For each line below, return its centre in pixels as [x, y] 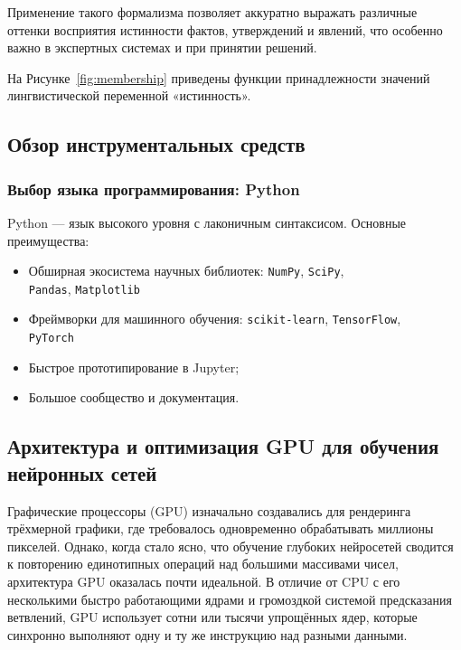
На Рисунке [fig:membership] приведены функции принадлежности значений [219, 77]
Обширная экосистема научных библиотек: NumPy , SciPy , [186, 271]
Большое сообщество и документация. [134, 397]
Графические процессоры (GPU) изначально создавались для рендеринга [209, 510]
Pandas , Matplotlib [84, 288]
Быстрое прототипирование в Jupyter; [134, 367]
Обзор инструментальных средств [156, 144]
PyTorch [51, 339]
